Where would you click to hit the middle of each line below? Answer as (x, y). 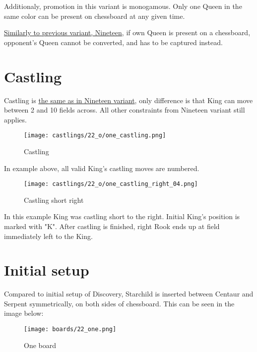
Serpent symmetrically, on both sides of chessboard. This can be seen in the (119, 303)
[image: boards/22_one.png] (70, 329)
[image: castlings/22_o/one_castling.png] (95, 136)
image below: (24, 313)
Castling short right (54, 200)
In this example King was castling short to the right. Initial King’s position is (122, 216)
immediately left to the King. (48, 236)
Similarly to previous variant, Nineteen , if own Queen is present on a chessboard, (127, 32)
